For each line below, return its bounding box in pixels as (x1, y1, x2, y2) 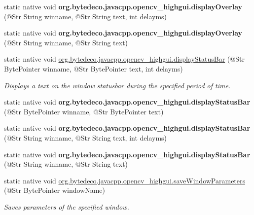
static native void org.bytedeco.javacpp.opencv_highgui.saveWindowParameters (4, 175, 246, 185)
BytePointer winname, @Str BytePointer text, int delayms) (4, 63, 183, 73)
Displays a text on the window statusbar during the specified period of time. (4, 80, 231, 90)
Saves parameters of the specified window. (4, 201, 129, 212)
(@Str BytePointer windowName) (4, 185, 106, 195)
